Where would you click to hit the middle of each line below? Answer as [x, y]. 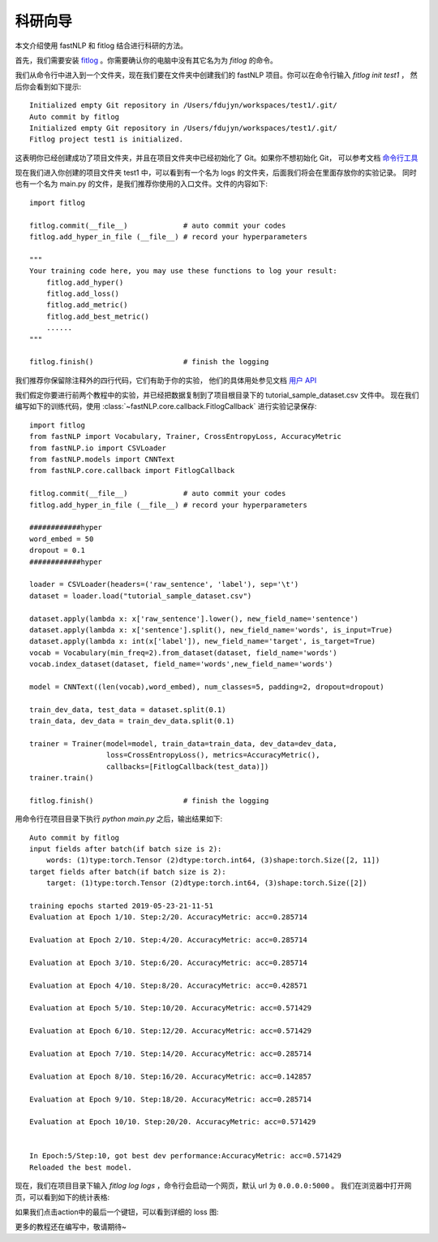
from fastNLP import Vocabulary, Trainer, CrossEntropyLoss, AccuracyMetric [186, 436]
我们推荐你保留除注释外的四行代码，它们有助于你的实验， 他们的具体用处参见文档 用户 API [166, 380]
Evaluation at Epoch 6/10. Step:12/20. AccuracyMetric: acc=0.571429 [171, 1031]
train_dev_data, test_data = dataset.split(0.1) [128, 710]
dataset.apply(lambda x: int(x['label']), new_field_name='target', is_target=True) [203, 641]
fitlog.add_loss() [83, 293]
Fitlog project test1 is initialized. [107, 139]
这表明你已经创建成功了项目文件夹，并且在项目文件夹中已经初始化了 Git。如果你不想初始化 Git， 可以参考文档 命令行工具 [217, 158]
